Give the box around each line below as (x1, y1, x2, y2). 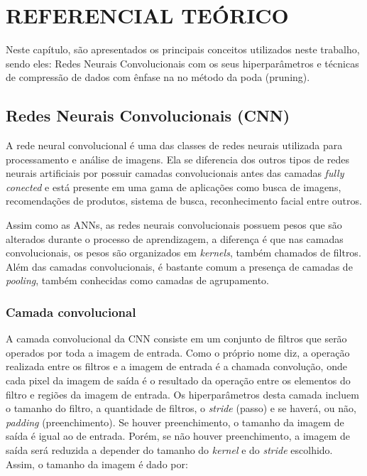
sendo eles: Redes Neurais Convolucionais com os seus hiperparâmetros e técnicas (6, 55, 359, 70)
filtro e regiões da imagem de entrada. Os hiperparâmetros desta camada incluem (6, 386, 359, 401)
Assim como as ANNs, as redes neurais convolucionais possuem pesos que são (6, 217, 342, 232)
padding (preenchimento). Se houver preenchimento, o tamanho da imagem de (6, 414, 344, 429)
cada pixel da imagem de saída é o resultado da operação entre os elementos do (6, 373, 351, 388)
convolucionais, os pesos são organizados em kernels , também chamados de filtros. (6, 245, 361, 260)
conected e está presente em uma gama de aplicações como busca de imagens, (6, 179, 341, 194)
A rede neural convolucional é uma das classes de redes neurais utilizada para (6, 138, 343, 153)
